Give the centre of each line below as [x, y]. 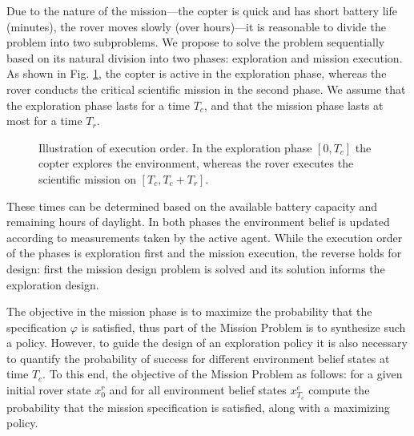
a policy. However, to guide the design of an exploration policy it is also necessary [207, 343]
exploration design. [53, 284]
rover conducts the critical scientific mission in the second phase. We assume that [206, 89]
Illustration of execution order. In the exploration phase [175, 147]
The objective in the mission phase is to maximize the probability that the [189, 311]
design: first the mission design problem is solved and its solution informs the [196, 268]
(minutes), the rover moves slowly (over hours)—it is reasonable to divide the [196, 26]
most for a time [44, 121]
